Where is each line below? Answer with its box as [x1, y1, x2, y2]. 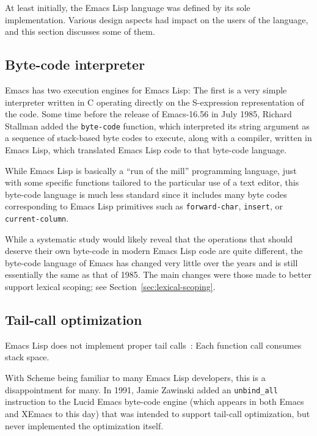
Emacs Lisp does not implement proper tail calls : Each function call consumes [5, 338, 302, 351]
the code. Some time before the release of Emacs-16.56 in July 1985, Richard [5, 107, 292, 120]
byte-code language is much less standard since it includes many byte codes [5, 187, 287, 200]
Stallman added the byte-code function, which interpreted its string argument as [5, 119, 310, 132]
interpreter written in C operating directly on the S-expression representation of [5, 95, 304, 108]
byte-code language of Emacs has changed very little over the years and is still [5, 256, 298, 269]
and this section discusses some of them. [5, 25, 155, 38]
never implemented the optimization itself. [5, 419, 164, 432]
